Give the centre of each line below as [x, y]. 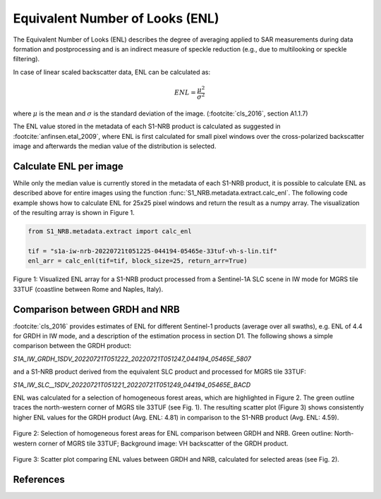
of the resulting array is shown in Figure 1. [74, 213]
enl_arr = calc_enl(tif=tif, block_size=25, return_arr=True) [138, 261]
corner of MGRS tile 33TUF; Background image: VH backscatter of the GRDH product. [163, 443]
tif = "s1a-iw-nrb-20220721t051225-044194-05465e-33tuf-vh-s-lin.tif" [153, 251]
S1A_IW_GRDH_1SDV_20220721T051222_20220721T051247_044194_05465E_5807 [132, 359]
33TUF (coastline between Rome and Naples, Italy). [88, 289]
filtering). [26, 59]
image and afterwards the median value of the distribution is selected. [115, 146]
